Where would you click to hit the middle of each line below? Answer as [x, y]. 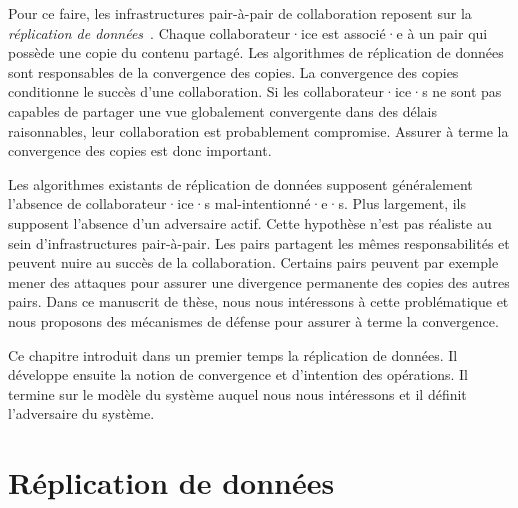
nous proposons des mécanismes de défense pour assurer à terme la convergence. [253, 320]
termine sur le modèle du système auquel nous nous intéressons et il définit [237, 393]
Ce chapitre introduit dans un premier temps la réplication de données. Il [233, 354]
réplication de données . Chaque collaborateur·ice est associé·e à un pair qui [248, 32]
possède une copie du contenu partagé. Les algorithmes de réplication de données [256, 52]
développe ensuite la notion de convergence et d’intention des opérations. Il [238, 374]
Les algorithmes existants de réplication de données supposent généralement [240, 183]
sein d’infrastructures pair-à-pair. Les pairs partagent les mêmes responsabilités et [259, 242]
